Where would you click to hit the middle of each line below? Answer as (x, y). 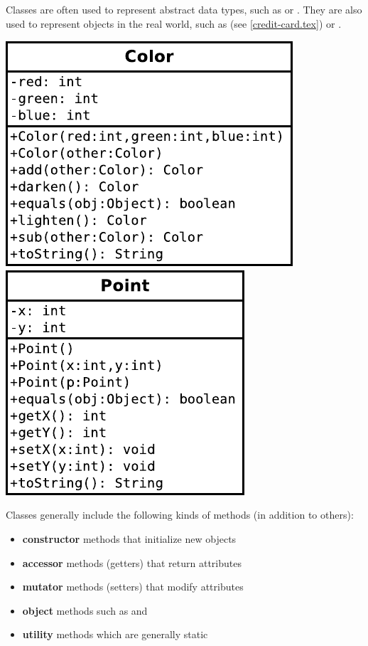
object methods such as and (85, 610)
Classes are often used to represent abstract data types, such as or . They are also (184, 9)
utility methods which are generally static (115, 634)
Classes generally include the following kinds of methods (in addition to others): (180, 515)
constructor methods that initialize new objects (129, 538)
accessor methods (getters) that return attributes (132, 562)
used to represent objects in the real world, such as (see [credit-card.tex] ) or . (174, 23)
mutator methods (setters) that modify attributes (133, 587)
